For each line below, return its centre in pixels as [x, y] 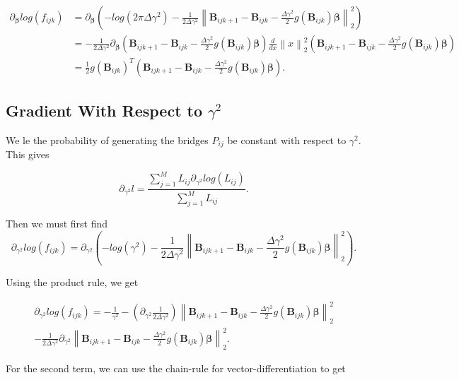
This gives [28, 154]
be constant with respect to [287, 139]
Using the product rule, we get [72, 281]
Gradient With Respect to [104, 110]
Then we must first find [57, 224]
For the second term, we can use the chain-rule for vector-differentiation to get [176, 368]
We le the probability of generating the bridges [107, 139]
